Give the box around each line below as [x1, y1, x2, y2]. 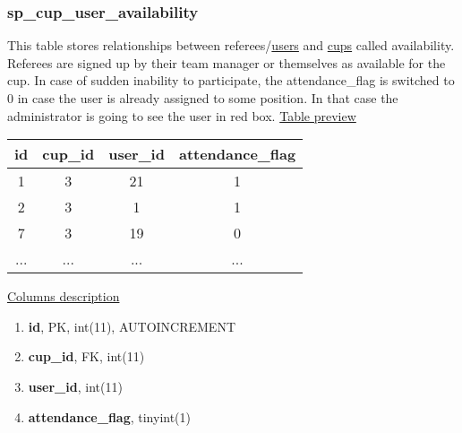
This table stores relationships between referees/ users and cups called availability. [7, 36, 455, 55]
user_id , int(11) [28, 377, 123, 395]
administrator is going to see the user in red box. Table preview [7, 106, 356, 125]
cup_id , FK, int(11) [28, 347, 145, 366]
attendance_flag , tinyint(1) [28, 407, 192, 426]
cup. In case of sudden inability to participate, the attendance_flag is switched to [7, 71, 455, 90]
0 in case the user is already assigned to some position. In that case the [7, 89, 398, 107]
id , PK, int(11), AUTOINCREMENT [28, 316, 236, 335]
